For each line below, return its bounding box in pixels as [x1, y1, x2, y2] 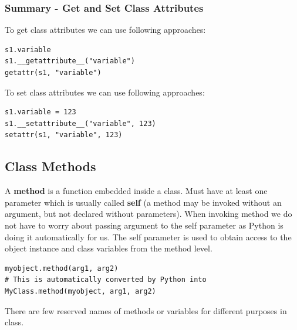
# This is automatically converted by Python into [5, 275, 207, 284]
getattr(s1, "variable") [5, 69, 102, 77]
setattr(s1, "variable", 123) [5, 131, 123, 140]
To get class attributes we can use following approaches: [5, 23, 206, 36]
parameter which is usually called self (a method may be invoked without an [5, 196, 282, 208]
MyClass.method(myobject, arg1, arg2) [5, 287, 156, 295]
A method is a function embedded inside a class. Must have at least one [5, 185, 268, 197]
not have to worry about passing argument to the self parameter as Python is [5, 219, 283, 231]
